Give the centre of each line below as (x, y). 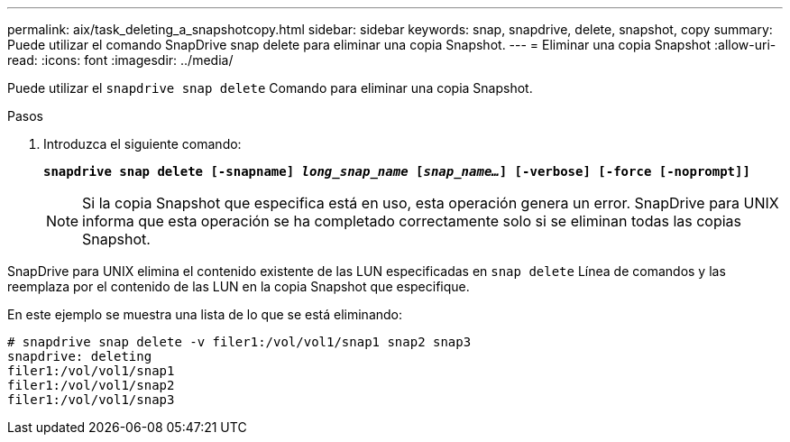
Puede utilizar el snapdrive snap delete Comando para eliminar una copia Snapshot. (270, 88)
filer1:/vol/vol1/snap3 (91, 400)
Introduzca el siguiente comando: (142, 144)
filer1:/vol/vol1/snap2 (91, 385)
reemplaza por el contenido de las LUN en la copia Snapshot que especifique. (239, 286)
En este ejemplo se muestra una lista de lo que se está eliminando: (205, 314)
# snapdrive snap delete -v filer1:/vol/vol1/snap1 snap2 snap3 (239, 342)
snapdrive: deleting (80, 356)
